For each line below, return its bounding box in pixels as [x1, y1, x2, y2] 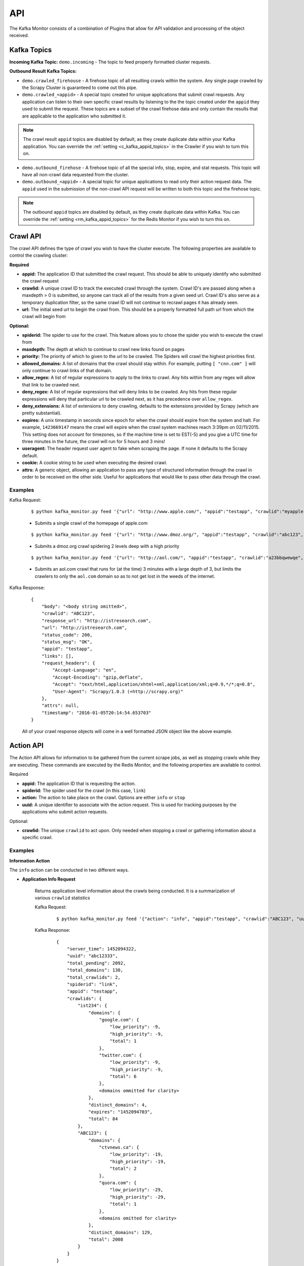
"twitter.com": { [99, 1052, 142, 1058]
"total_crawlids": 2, [66, 974, 121, 980]
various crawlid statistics [34, 895, 91, 901]
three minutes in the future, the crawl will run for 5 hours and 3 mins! [22, 438, 166, 444]
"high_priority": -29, [109, 1194, 166, 1200]
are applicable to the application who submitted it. [22, 113, 127, 119]
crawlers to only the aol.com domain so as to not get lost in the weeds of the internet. [34, 573, 215, 579]
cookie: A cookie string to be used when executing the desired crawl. [22, 460, 167, 466]
